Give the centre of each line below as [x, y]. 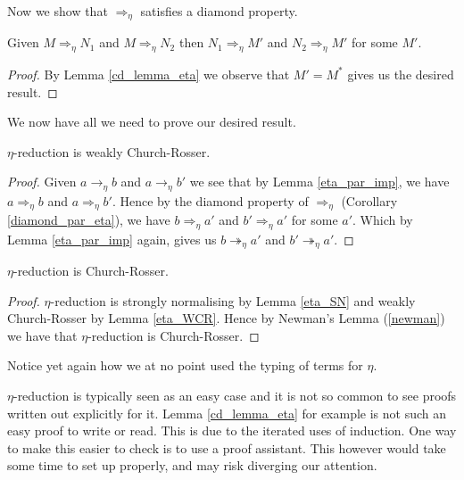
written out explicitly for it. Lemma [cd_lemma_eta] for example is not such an [227, 413]
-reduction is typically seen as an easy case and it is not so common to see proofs [235, 396]
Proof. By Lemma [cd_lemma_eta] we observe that [149, 74]
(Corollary [369, 200]
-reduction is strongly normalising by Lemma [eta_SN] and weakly [233, 300]
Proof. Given [42, 182]
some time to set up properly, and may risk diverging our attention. [192, 465]
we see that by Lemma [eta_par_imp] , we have [319, 182]
